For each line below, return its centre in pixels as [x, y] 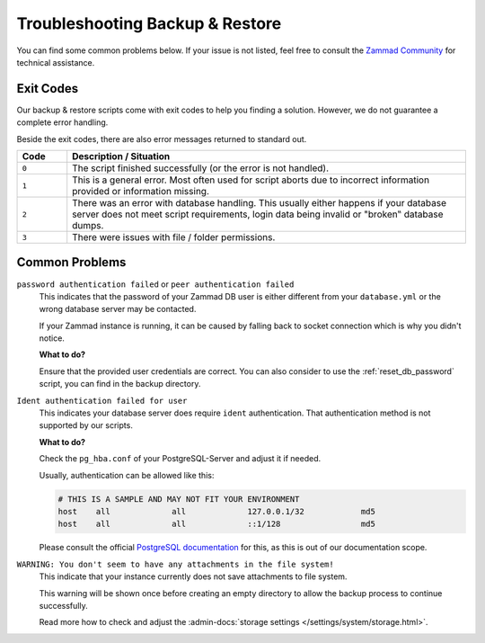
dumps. [88, 226]
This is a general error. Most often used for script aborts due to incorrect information [251, 180]
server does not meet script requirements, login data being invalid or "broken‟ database [258, 214]
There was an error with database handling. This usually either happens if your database [259, 203]
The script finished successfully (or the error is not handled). [201, 168]
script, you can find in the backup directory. [120, 384]
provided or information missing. [141, 192]
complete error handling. [62, 122]
